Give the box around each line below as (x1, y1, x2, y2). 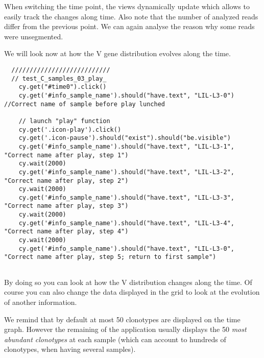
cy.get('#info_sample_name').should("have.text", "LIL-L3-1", (18, 142, 235, 150)
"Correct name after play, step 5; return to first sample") (4, 253, 217, 261)
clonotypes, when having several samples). (4, 344, 136, 354)
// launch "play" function (18, 117, 110, 125)
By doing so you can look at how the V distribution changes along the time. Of (4, 276, 252, 287)
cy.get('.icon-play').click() (18, 126, 122, 133)
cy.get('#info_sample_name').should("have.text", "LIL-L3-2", (18, 168, 235, 176)
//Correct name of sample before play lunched (4, 100, 165, 108)
